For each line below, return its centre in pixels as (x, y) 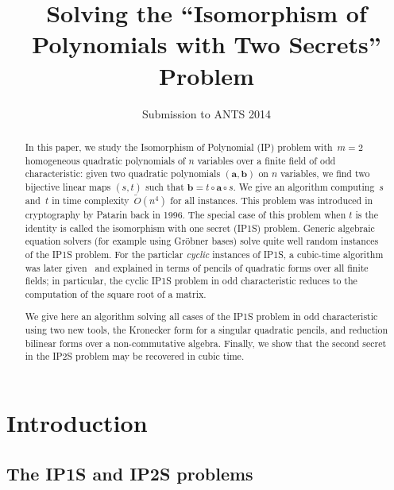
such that (165, 186)
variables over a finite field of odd (267, 160)
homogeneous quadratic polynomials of (105, 160)
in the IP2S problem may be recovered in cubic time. (135, 356)
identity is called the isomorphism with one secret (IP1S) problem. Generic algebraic (200, 228)
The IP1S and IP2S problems (130, 473)
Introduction (77, 423)
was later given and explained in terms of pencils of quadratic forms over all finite (197, 267)
